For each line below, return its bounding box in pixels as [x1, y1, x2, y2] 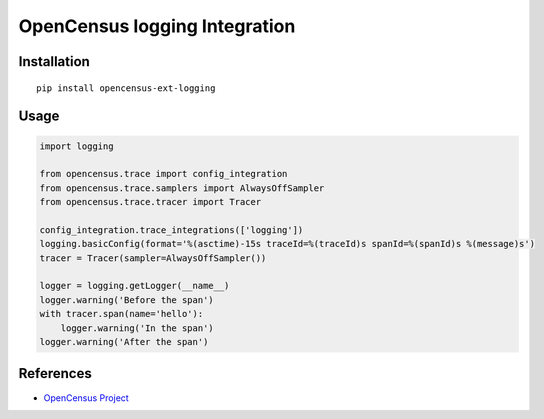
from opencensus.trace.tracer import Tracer [39, 196, 262, 208]
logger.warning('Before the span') [39, 294, 214, 305]
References [18, 365, 92, 382]
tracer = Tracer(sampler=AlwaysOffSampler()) [39, 252, 267, 264]
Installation [18, 53, 90, 70]
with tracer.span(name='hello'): [39, 308, 204, 320]
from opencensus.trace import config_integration [39, 168, 288, 180]
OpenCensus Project [43, 391, 129, 404]
